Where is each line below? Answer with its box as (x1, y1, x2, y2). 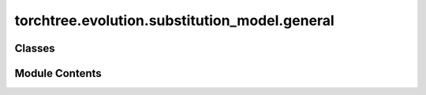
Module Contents (14, 67, 102, 80)
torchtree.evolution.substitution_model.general (14, 12, 334, 29)
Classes (14, 42, 55, 55)
